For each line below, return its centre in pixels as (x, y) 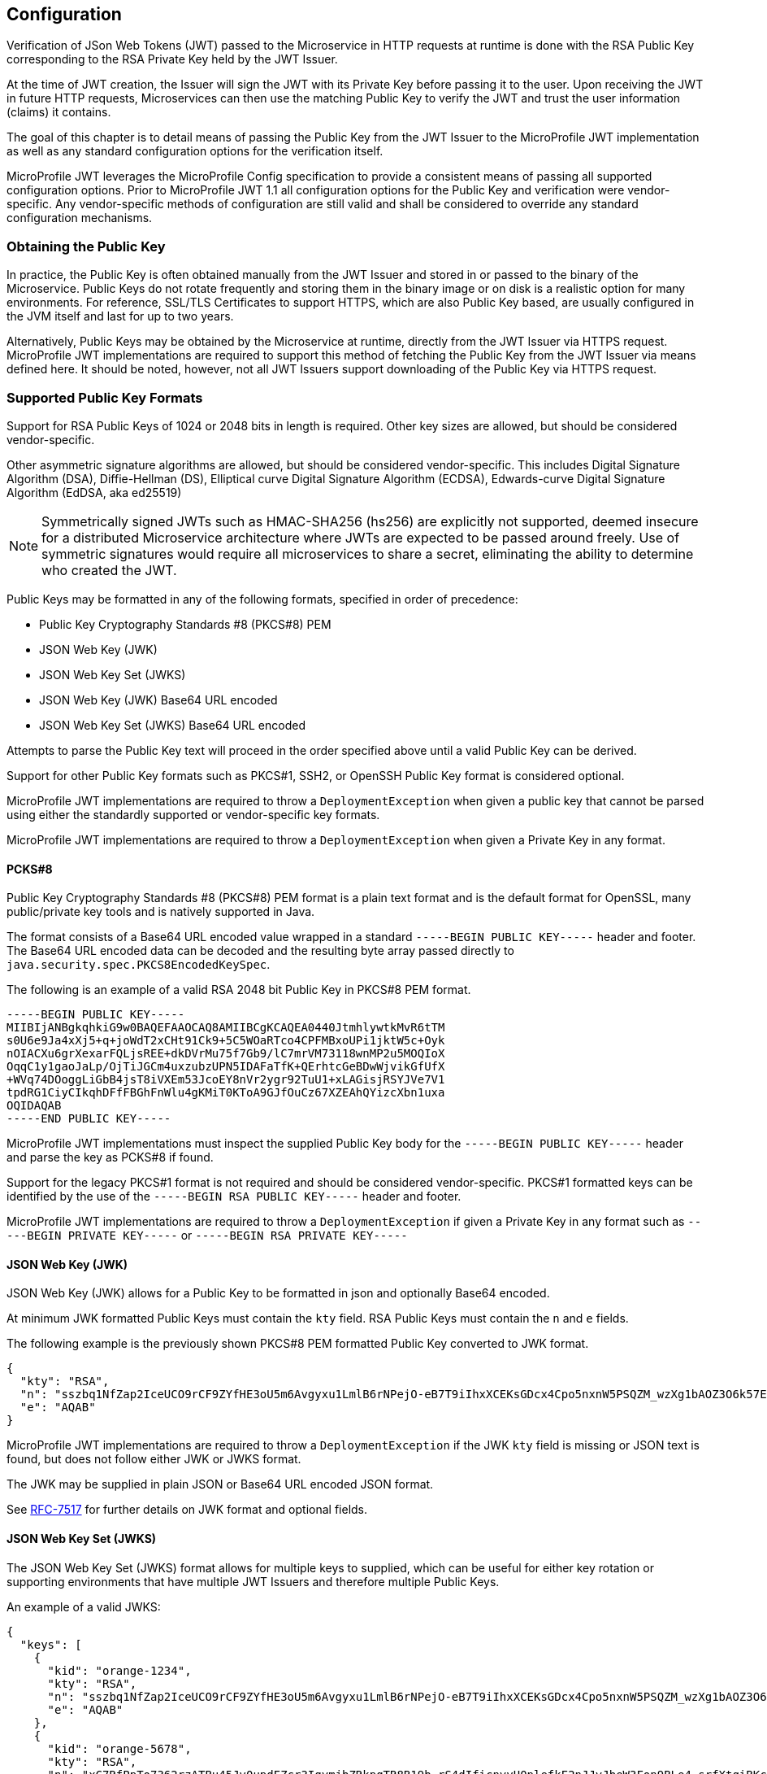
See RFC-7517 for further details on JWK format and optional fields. (187, 1510)
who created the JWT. (109, 570)
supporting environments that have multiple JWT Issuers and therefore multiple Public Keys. (253, 1581)
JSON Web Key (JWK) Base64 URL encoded (158, 700)
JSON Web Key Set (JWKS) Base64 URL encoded (172, 725)
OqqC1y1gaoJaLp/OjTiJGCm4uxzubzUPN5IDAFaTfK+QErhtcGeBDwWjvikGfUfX (226, 1067)
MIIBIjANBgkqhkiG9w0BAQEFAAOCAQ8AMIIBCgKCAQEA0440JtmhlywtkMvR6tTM (226, 1028)
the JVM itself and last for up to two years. (120, 316)
